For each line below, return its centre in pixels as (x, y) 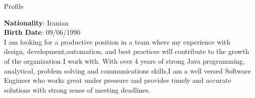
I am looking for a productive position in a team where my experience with (117, 41)
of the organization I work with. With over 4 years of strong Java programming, (125, 61)
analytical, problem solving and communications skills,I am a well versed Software (127, 70)
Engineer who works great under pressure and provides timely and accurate (118, 80)
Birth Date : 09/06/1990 (42, 32)
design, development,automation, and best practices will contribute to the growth (127, 51)
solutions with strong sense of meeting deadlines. (77, 89)
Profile (14, 6)
